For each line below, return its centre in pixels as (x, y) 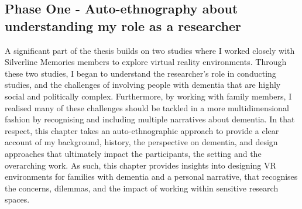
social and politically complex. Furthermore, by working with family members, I (148, 96)
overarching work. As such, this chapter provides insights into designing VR (140, 165)
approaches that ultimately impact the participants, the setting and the (133, 153)
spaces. (17, 199)
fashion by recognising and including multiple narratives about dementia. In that (150, 119)
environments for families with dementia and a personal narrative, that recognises (151, 177)
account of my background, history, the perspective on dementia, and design (141, 142)
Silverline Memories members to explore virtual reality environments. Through (146, 62)
